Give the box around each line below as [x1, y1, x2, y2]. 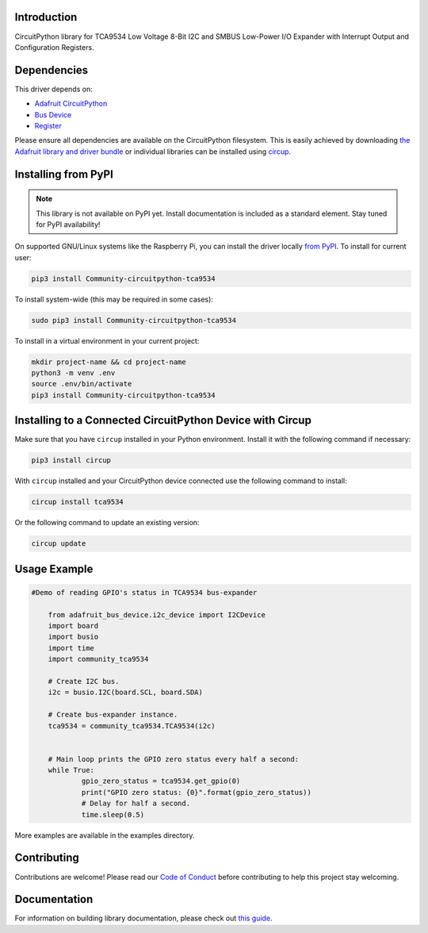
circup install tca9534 [31, 497, 124, 507]
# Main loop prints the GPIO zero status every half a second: [48, 754, 300, 763]
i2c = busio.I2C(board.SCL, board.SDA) [48, 688, 204, 697]
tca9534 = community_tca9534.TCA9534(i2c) [48, 721, 216, 730]
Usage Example [14, 562, 94, 575]
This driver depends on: [14, 84, 93, 94]
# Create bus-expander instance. [48, 710, 178, 720]
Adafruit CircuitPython [34, 99, 108, 109]
